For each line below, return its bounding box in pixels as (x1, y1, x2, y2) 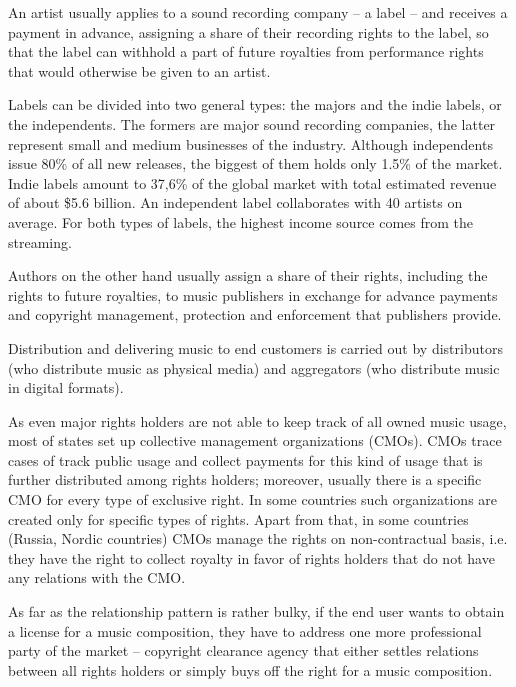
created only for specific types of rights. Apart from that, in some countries (8, 508, 469, 529)
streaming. (8, 231, 72, 252)
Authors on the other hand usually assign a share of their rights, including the (8, 265, 488, 286)
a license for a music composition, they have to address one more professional (8, 620, 482, 641)
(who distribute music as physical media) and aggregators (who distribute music (8, 357, 500, 378)
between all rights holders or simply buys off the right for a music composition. (8, 659, 493, 680)
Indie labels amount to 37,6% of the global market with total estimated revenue (8, 172, 497, 193)
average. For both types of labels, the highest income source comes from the (8, 211, 474, 232)
